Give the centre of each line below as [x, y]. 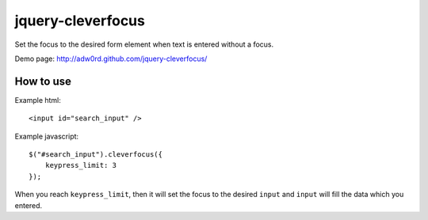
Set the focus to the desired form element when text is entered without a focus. [144, 44]
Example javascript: [47, 136]
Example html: [38, 100]
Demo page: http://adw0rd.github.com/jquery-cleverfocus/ [111, 59]
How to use [43, 81]
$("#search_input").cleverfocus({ [96, 155]
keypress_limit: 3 [81, 165]
